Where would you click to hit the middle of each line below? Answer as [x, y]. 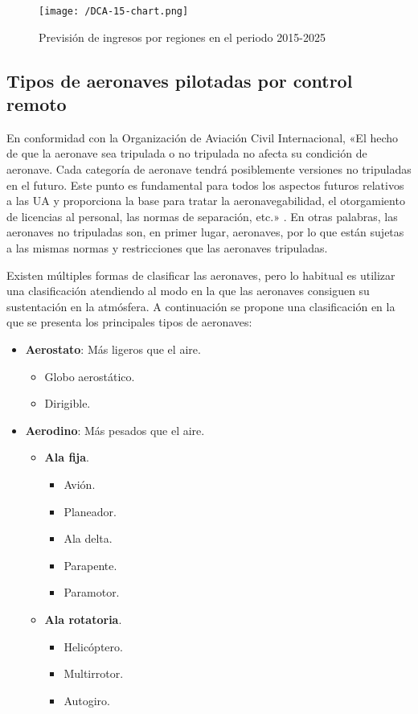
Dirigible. [68, 403]
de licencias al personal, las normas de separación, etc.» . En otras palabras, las [202, 216]
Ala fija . [67, 457]
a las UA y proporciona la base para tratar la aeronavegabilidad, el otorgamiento [206, 201]
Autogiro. [87, 700]
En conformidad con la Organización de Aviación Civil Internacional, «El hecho [203, 137]
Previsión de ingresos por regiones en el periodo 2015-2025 [182, 37]
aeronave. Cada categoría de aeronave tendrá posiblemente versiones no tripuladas [209, 169]
